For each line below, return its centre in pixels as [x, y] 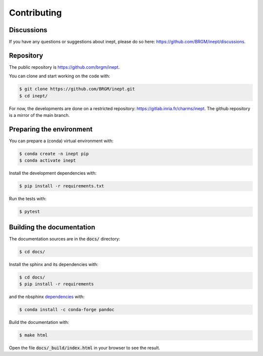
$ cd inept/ [34, 96]
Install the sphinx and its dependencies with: [54, 264]
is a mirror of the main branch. [39, 115]
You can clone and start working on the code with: [60, 76]
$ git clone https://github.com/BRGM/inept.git [77, 89]
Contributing [35, 13]
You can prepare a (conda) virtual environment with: [61, 141]
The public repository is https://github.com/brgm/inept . [64, 67]
